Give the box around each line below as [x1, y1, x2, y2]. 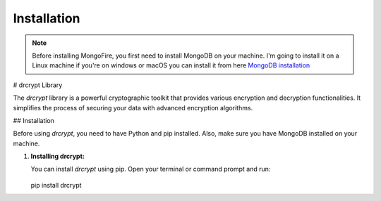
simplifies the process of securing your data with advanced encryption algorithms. [13, 103, 253, 112]
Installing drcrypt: [30, 152, 85, 161]
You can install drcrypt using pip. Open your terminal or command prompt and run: [30, 165, 271, 174]
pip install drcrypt [30, 181, 82, 189]
